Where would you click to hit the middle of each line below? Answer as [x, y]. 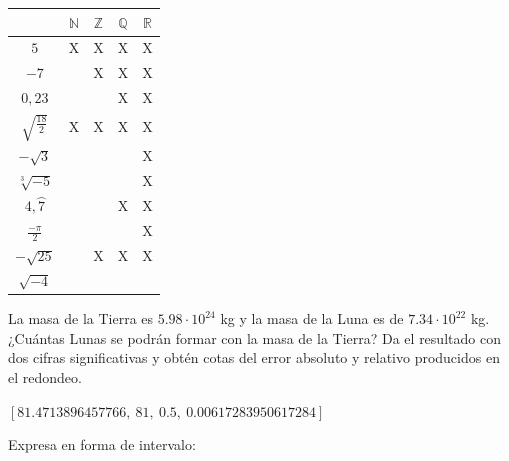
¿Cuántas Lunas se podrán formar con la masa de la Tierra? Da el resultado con [254, 337]
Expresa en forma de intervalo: [102, 444]
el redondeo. [45, 376]
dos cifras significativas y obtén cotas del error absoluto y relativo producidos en [254, 357]
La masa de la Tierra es [81, 318]
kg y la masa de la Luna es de [312, 318]
